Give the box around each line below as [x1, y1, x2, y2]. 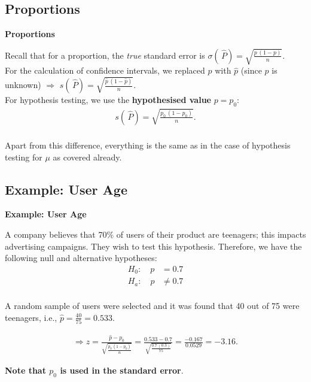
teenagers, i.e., [5, 311, 57, 323]
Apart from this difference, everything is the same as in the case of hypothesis [5, 138, 291, 151]
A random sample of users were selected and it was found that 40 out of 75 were [5, 299, 300, 312]
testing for [5, 150, 42, 163]
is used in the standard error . [60, 363, 184, 376]
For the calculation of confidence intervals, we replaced [5, 64, 205, 77]
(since [240, 64, 262, 77]
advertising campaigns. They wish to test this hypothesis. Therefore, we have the [5, 239, 302, 252]
